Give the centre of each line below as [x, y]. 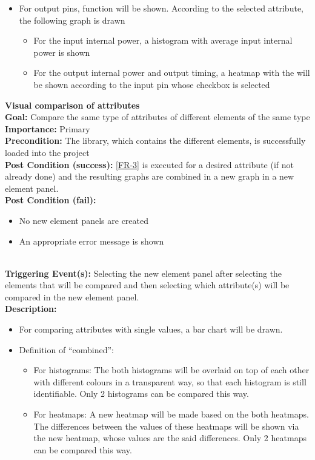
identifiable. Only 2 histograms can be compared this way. [141, 394]
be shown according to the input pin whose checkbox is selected [152, 84]
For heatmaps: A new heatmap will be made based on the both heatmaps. [171, 414]
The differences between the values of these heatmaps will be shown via [166, 426]
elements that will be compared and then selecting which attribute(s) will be [147, 285]
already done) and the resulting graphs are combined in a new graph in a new [150, 176]
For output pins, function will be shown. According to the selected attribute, [161, 8]
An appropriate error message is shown [91, 241]
